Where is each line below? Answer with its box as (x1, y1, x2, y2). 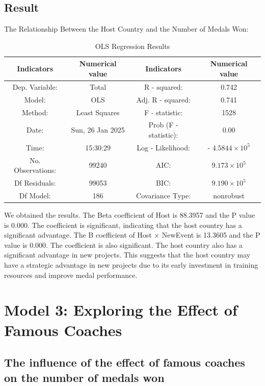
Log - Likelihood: (137, 142, 190, 152)
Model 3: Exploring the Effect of (4, 299, 237, 320)
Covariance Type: (136, 190, 191, 200)
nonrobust (213, 190, 245, 200)
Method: (21, 107, 48, 117)
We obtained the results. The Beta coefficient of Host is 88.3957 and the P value (4, 210, 255, 220)
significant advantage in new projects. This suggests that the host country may (4, 249, 251, 260)
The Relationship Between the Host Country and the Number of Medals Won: (4, 23, 249, 34)
